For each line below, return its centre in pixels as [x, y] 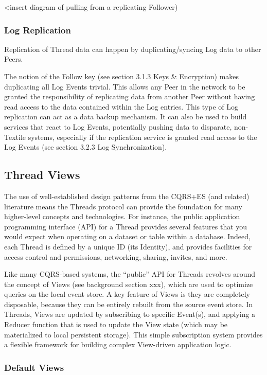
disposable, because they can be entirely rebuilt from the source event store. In [129, 304]
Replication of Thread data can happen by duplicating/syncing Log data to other [133, 49]
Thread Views [42, 175]
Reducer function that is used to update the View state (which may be [116, 324]
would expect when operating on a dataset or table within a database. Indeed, [127, 236]
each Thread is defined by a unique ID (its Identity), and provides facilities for [128, 246]
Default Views [34, 367]
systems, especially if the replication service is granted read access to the [143, 137]
